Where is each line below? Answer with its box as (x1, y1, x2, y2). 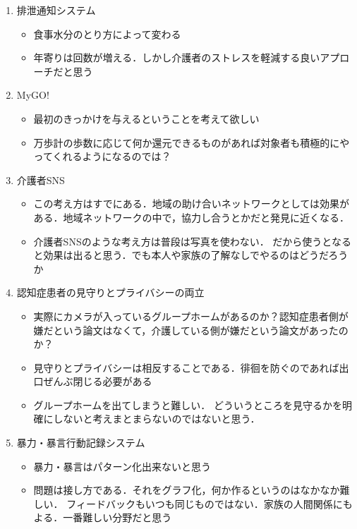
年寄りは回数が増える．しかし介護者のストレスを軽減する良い (33, 50, 320, 65)
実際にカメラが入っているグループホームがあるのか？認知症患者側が (33, 308, 349, 323)
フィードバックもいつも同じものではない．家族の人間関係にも (66, 496, 353, 511)
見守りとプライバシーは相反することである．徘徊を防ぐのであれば (33, 360, 339, 375)
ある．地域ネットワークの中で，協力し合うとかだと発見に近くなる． (33, 209, 350, 224)
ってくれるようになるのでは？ (33, 149, 171, 164)
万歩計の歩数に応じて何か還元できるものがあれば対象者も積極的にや (33, 135, 350, 150)
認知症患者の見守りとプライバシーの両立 (16, 285, 205, 300)
